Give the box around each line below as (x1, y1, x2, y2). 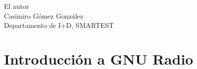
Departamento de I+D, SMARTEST (4, 20, 114, 30)
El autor (4, 1, 29, 11)
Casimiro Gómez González (4, 10, 84, 21)
